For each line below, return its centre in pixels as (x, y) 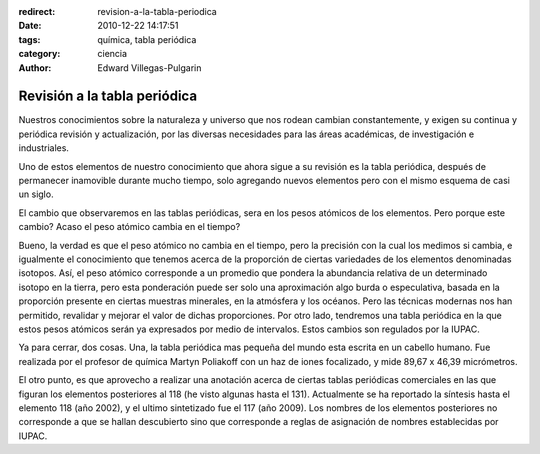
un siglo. (36, 194)
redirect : (37, 11)
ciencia (112, 54)
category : (39, 54)
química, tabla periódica (147, 39)
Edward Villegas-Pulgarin (149, 67)
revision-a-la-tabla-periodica (157, 11)
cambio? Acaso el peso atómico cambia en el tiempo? (129, 227)
